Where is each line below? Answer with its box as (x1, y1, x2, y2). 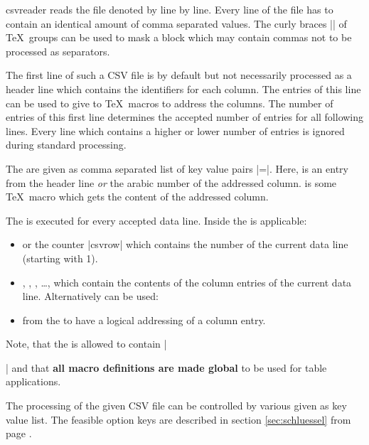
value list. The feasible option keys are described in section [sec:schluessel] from (6, 412, 351, 427)
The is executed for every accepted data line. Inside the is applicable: (6, 213, 307, 227)
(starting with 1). (22, 250, 98, 265)
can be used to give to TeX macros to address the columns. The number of (6, 95, 333, 110)
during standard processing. (6, 137, 127, 152)
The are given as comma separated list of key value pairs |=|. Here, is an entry (6, 161, 348, 176)
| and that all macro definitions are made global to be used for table (6, 360, 327, 375)
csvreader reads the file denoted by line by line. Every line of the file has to (6, 2, 333, 16)
